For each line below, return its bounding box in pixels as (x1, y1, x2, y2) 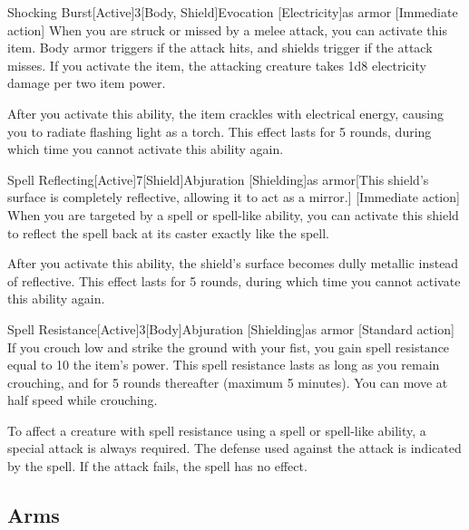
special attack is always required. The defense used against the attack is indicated (7, 438, 462, 458)
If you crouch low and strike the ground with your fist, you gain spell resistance (7, 337, 450, 356)
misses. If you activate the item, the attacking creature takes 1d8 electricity (7, 55, 426, 74)
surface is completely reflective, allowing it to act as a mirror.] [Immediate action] (7, 188, 460, 207)
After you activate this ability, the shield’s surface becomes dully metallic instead (7, 254, 459, 273)
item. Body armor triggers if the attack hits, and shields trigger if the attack (7, 38, 433, 57)
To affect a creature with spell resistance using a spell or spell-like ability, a (7, 420, 426, 439)
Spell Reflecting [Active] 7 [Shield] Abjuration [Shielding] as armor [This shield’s (7, 169, 429, 188)
